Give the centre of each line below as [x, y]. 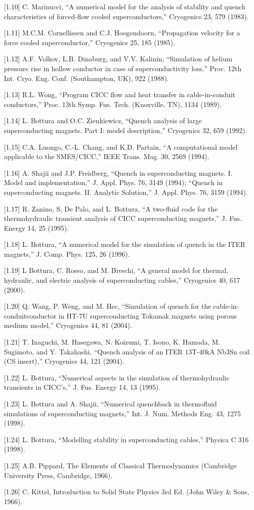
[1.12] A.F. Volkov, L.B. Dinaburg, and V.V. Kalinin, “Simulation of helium [118, 59]
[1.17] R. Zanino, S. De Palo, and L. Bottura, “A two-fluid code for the [111, 208]
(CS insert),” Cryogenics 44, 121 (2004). [64, 361]
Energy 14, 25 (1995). [37, 228]
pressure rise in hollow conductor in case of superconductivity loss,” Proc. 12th [123, 68]
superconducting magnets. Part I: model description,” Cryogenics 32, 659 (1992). [126, 130]
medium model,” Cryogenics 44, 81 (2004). [68, 325]
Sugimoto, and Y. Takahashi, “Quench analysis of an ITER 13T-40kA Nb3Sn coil [127, 351]
